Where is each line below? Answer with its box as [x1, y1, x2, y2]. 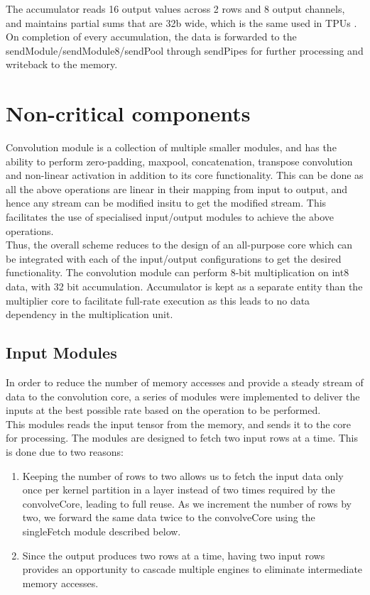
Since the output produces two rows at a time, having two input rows [22, 547, 325, 562]
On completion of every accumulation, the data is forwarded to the [6, 29, 297, 44]
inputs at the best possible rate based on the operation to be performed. [6, 403, 321, 417]
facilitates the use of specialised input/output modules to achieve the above [6, 209, 334, 224]
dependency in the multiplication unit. [6, 307, 173, 322]
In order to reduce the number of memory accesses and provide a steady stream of [6, 375, 364, 390]
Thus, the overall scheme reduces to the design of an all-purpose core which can [6, 237, 353, 252]
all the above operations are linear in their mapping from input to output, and [6, 181, 348, 196]
